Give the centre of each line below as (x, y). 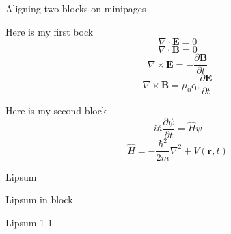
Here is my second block (56, 110)
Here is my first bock (50, 31)
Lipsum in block (39, 199)
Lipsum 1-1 (29, 222)
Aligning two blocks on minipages (76, 8)
